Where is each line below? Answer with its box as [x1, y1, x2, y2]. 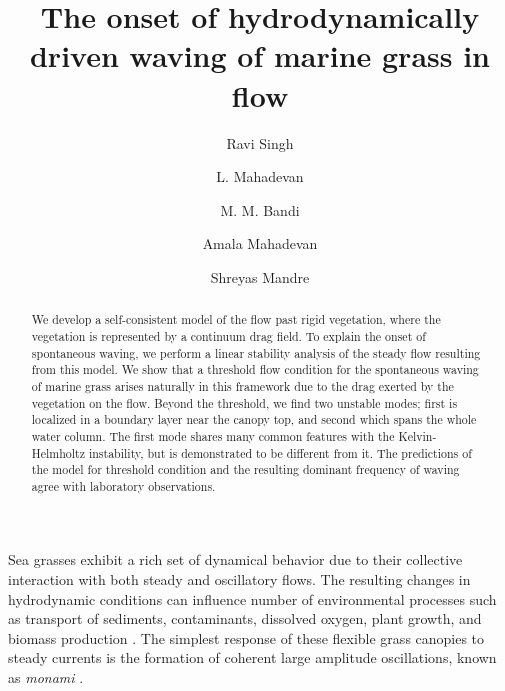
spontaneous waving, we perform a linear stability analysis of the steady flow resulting [31, 344, 481, 361]
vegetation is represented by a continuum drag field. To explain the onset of [31, 327, 426, 344]
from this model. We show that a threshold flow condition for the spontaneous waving [31, 361, 479, 378]
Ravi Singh [226, 132, 294, 153]
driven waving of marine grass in [29, 35, 491, 76]
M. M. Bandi [220, 199, 300, 220]
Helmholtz [31, 444, 85, 461]
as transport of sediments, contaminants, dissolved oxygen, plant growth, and [8, 608, 482, 629]
